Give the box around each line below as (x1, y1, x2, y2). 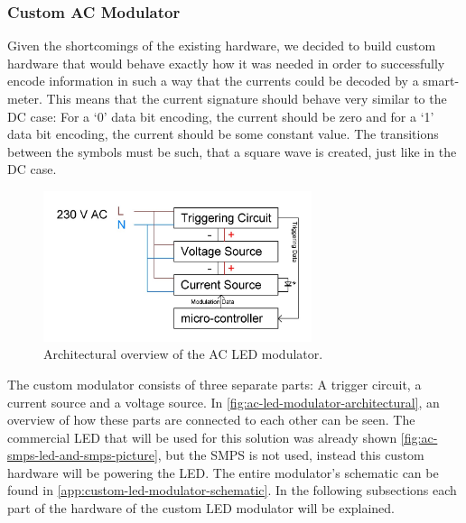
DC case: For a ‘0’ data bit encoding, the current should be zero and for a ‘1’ (7, 106, 434, 125)
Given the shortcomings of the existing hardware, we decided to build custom (7, 36, 436, 55)
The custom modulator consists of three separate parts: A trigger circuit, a (7, 374, 422, 393)
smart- (423, 71, 460, 90)
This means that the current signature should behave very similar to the (46, 89, 447, 107)
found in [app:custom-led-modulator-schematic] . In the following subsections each (7, 481, 457, 500)
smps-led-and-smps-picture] (7, 445, 158, 464)
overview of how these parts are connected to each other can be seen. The (7, 410, 415, 429)
